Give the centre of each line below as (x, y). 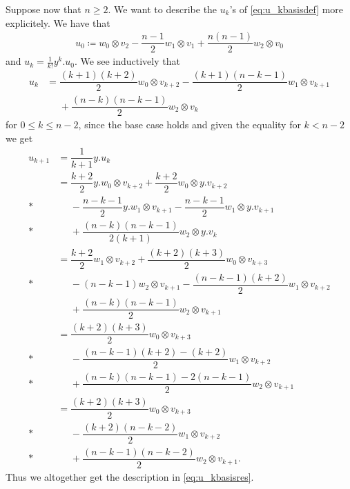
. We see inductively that (127, 61)
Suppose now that (43, 9)
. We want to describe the (163, 9)
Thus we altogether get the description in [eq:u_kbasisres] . (130, 476)
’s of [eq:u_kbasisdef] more (286, 9)
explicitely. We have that (58, 22)
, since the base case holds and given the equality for (189, 124)
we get (19, 138)
